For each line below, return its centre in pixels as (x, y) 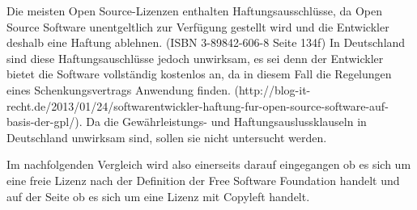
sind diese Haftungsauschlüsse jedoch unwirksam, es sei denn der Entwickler (195, 58)
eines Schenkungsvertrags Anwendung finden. (119, 89)
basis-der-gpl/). (45, 122)
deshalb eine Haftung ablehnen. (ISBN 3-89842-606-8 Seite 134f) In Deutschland (206, 42)
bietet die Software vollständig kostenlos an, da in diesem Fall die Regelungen (199, 74)
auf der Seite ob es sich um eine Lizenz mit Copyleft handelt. (158, 196)
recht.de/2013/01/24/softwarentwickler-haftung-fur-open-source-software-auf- (198, 105)
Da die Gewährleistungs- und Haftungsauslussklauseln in (226, 122)
